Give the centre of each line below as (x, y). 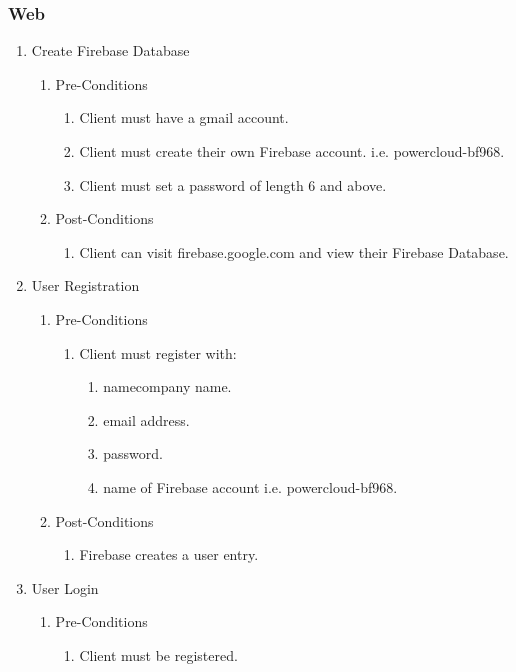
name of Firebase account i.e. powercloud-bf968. (250, 486)
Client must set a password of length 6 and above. (233, 184)
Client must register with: (158, 352)
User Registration (85, 285)
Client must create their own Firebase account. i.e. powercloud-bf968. (292, 151)
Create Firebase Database (110, 50)
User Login (65, 587)
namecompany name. (167, 386)
